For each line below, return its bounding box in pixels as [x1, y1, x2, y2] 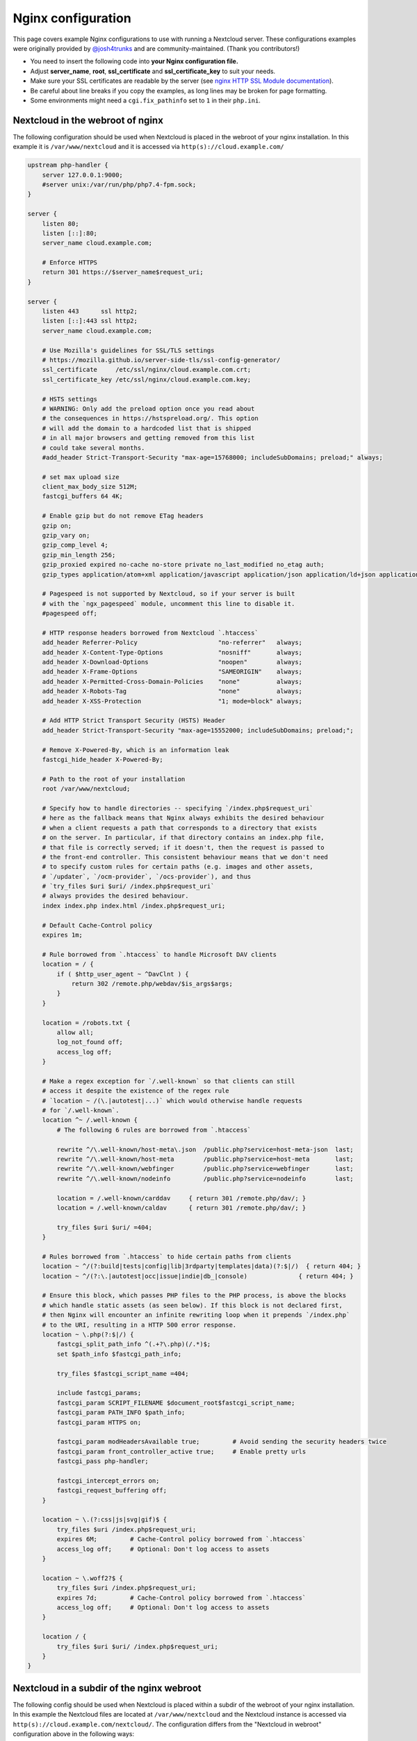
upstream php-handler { [27, 161, 109, 169]
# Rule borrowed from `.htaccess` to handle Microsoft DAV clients [42, 951, 277, 958]
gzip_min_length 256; [42, 551, 116, 559]
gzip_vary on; [42, 531, 90, 540]
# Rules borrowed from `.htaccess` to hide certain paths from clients [42, 1252, 292, 1260]
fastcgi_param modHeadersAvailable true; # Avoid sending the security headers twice [56, 1438, 387, 1446]
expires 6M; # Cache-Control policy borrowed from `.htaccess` [56, 1536, 306, 1543]
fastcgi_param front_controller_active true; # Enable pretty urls [56, 1447, 306, 1455]
